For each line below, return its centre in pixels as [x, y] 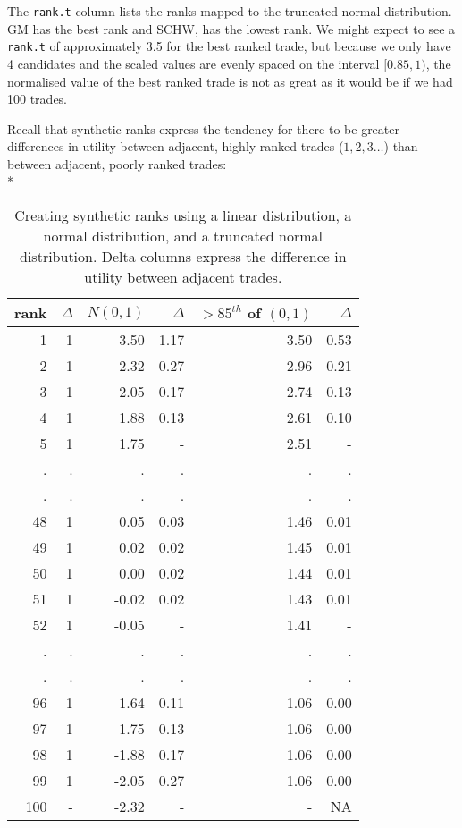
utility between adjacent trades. [183, 277]
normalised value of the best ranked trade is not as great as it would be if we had [230, 81]
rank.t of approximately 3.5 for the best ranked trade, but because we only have [229, 46]
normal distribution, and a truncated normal [183, 236]
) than [401, 146]
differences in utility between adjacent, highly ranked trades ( [176, 146]
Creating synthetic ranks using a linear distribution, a [183, 215]
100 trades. [38, 99]
